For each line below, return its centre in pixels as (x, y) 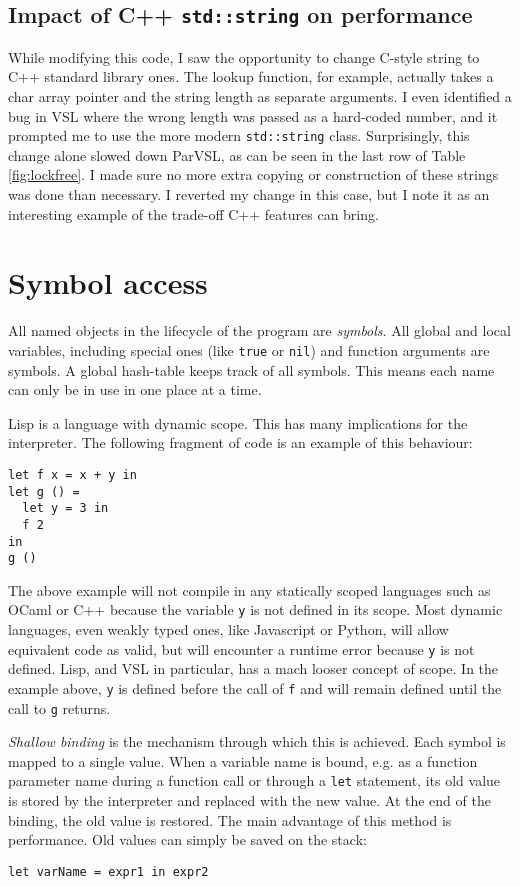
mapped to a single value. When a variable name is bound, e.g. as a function (243, 760)
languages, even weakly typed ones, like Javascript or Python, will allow (228, 629)
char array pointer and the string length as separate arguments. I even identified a (260, 95)
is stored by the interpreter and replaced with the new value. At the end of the (249, 800)
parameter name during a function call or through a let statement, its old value (254, 780)
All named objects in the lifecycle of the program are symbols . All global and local (259, 330)
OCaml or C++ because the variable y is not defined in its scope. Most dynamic (255, 609)
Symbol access (108, 282)
